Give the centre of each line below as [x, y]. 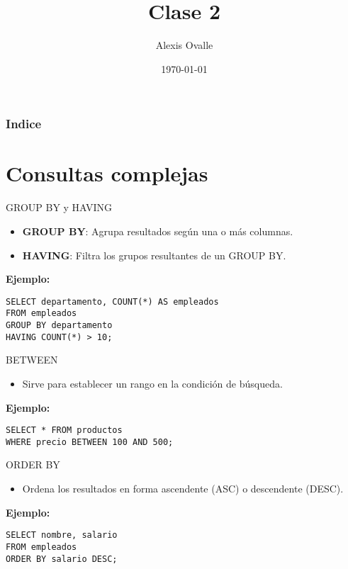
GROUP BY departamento [59, 326]
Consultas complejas [107, 173]
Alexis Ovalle [184, 45]
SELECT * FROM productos [64, 430]
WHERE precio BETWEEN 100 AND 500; [90, 442]
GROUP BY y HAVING [59, 207]
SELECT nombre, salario [62, 535]
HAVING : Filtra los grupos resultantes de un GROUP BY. [154, 255]
